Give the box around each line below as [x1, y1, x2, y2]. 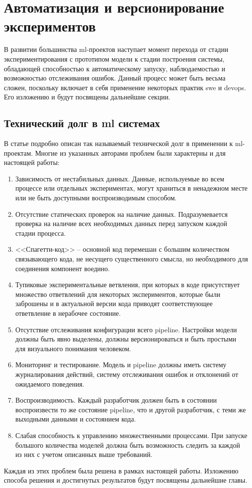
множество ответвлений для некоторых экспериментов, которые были [15, 289, 220, 299]
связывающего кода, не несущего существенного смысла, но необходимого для [15, 254, 248, 264]
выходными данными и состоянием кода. [15, 414, 136, 424]
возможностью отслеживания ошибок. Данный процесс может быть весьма [4, 73, 226, 83]
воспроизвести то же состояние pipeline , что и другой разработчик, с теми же [15, 404, 246, 414]
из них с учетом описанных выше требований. [15, 449, 153, 459]
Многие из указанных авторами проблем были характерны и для [35, 147, 226, 158]
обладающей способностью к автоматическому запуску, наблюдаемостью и [4, 63, 225, 73]
